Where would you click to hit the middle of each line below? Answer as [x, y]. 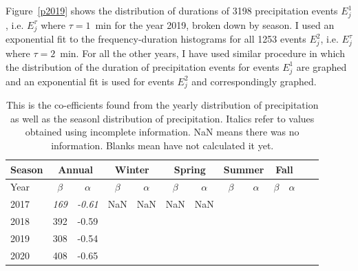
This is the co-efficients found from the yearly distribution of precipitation [162, 105]
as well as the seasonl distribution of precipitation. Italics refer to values [162, 118]
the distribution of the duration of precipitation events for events [143, 66]
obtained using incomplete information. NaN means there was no [162, 132]
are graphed [322, 66]
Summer [244, 169]
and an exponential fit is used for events [90, 81]
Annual [76, 169]
